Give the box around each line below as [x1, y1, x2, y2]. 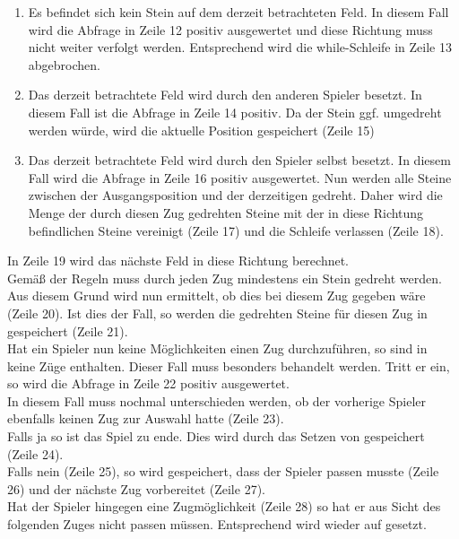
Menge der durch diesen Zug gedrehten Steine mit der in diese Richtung [28, 203, 424, 222]
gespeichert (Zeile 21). [7, 321, 128, 340]
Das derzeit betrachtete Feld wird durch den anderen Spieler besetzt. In [28, 85, 422, 104]
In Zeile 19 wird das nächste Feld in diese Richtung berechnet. [7, 251, 350, 270]
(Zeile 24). [7, 444, 64, 463]
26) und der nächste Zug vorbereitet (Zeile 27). [7, 479, 265, 498]
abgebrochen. [28, 55, 100, 74]
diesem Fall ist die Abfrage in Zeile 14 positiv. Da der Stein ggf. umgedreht [28, 102, 442, 121]
